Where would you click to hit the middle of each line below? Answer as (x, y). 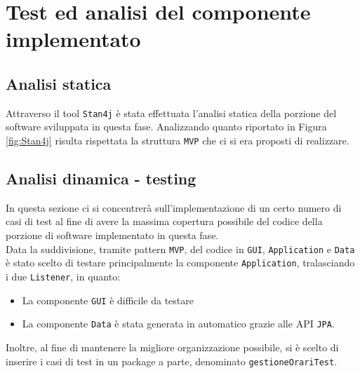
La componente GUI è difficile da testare (108, 300)
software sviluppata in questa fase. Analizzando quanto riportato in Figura (166, 127)
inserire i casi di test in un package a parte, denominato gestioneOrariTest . (172, 361)
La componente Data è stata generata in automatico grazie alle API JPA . (178, 324)
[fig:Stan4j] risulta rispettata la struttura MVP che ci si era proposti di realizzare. (178, 141)
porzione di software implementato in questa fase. (112, 235)
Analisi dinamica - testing (101, 178)
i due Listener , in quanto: (63, 276)
